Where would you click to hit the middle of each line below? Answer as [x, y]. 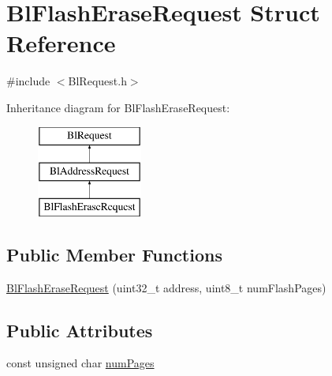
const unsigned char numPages [80, 363]
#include [28, 81]
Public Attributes [80, 330]
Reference [61, 43]
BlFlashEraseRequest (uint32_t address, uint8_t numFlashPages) [166, 287]
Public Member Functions [114, 254]
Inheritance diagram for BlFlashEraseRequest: [118, 107]
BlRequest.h [97, 81]
